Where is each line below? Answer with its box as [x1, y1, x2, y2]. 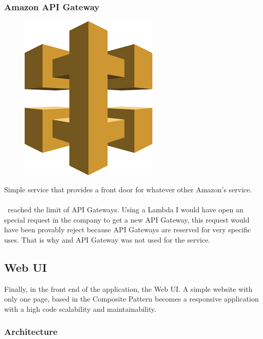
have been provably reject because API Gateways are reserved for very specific [4, 224, 251, 235]
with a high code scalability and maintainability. [4, 303, 157, 314]
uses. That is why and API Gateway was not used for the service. [4, 234, 211, 245]
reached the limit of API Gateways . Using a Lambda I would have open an [7, 204, 243, 214]
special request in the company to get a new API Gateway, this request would [4, 214, 250, 225]
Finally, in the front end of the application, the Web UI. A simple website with [4, 283, 253, 294]
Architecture [4, 325, 58, 338]
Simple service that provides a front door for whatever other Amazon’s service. [4, 184, 252, 194]
